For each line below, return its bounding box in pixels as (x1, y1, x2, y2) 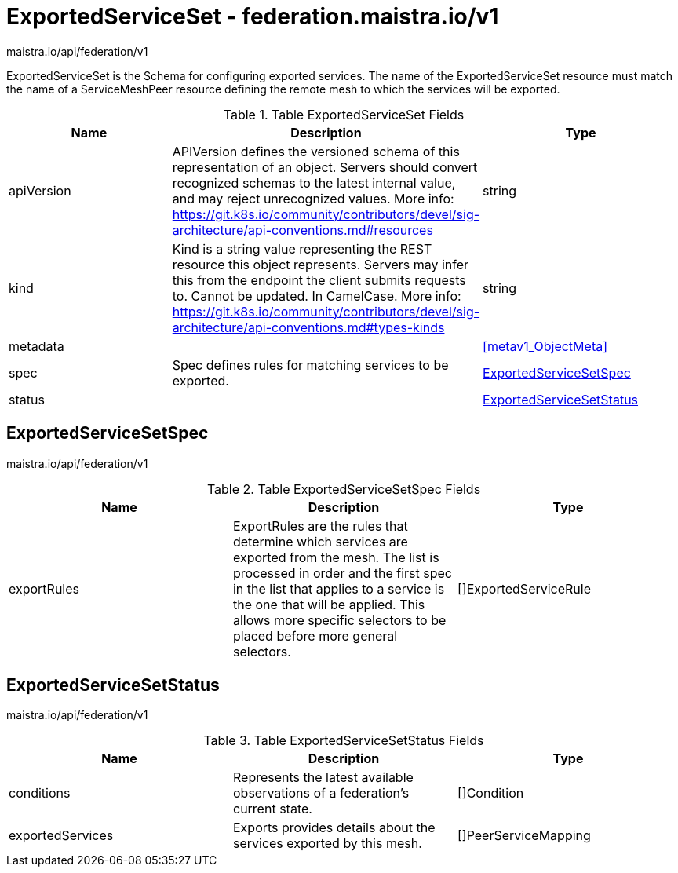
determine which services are (232, 533, 408, 550)
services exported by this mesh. (232, 835, 422, 852)
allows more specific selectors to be (232, 612, 447, 628)
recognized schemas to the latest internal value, (172, 174, 456, 191)
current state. (232, 801, 312, 817)
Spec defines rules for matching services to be (172, 356, 449, 373)
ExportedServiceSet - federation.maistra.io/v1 (6, 3, 499, 30)
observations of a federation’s (232, 785, 410, 802)
